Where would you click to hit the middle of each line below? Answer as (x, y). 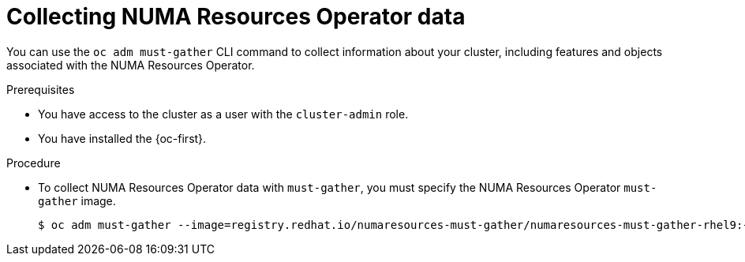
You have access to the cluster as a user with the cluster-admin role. (223, 114)
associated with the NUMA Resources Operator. (131, 65)
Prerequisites (41, 89)
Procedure (34, 163)
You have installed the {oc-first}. (122, 138)
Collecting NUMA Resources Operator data (236, 17)
